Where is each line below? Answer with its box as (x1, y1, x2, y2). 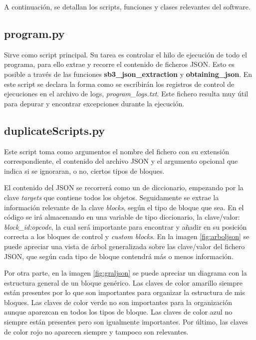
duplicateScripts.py (4, 122, 105, 138)
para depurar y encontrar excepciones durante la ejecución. (4, 98, 185, 108)
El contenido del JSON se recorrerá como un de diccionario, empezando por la (4, 182, 244, 193)
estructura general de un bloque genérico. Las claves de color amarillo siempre (4, 277, 243, 288)
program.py (4, 25, 65, 41)
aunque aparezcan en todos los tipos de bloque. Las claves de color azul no (4, 307, 233, 317)
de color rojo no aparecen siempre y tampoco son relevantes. (4, 326, 189, 337)
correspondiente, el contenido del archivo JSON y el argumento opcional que (4, 156, 238, 166)
